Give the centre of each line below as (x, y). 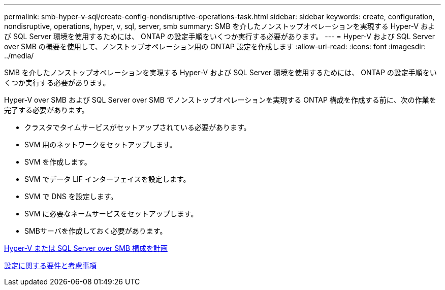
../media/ (19, 56)
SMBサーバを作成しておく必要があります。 (96, 231)
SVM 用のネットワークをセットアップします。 (101, 144)
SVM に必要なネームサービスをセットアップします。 (111, 214)
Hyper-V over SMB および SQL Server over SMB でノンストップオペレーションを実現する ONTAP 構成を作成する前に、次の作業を (220, 100)
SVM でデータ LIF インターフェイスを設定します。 (107, 179)
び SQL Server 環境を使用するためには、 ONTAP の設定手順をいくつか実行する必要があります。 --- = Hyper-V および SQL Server (219, 36)
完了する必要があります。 (46, 110)
